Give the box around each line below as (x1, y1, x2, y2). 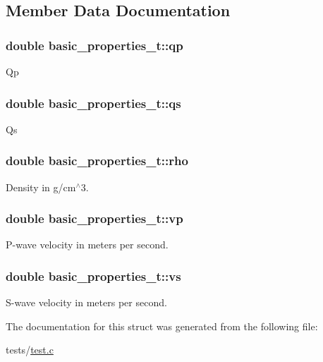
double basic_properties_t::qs (6, 94, 181, 111)
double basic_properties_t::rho (6, 152, 188, 169)
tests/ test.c (6, 342, 54, 357)
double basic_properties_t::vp (6, 210, 183, 227)
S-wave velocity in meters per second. (6, 295, 167, 310)
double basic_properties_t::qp (6, 36, 183, 54)
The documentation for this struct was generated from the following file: (6, 318, 318, 333)
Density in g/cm (6, 179, 76, 194)
